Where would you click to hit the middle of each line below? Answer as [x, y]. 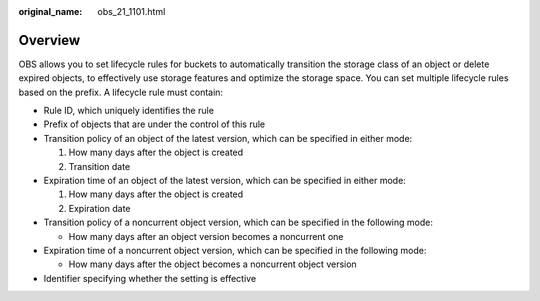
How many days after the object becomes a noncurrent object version [212, 264]
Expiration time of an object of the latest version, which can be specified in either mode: [225, 181]
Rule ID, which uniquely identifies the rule [129, 111]
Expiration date [99, 208]
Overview [49, 40]
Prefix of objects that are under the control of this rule [154, 124]
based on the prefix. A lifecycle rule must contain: [121, 92]
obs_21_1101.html [131, 11]
